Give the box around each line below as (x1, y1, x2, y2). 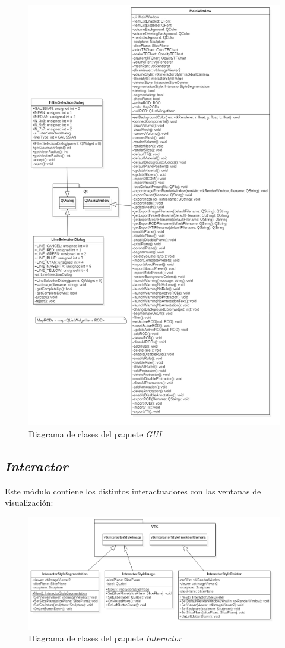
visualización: (5, 496, 53, 509)
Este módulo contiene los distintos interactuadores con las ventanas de (5, 484, 261, 497)
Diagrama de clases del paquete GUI (28, 427, 161, 440)
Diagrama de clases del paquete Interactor (28, 631, 182, 644)
